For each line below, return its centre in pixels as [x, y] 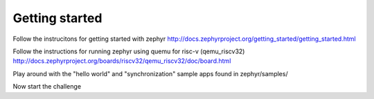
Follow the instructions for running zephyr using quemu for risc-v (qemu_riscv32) [129, 51]
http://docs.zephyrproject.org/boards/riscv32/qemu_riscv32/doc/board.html [122, 61]
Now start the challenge [47, 87]
